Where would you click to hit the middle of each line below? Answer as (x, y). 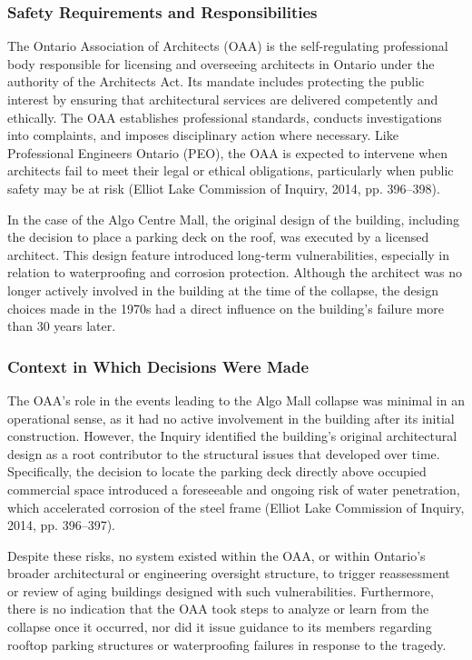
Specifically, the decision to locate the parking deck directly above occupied (217, 471)
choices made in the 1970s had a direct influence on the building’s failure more (226, 308)
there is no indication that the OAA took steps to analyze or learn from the (218, 609)
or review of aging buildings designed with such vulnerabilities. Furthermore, (221, 590)
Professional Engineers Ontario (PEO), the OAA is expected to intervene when (228, 152)
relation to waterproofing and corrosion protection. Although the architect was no (235, 272)
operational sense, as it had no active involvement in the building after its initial (231, 418)
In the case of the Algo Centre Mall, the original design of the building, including (234, 219)
